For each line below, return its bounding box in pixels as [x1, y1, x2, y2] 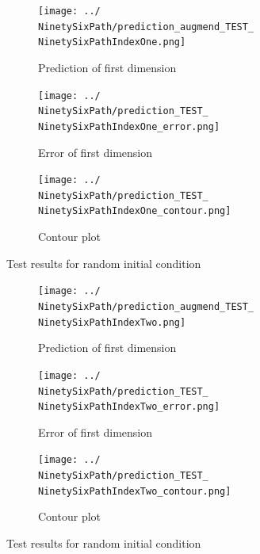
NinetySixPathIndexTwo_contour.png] [38, 485, 231, 497]
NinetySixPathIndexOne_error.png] [38, 120, 220, 132]
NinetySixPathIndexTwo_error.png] [38, 401, 220, 413]
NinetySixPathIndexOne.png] [38, 36, 186, 48]
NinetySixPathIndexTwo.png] [38, 316, 186, 328]
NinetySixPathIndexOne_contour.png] [38, 205, 231, 217]
